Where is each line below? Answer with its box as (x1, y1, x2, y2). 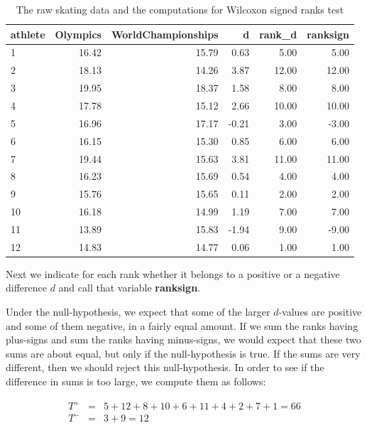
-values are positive (278, 304, 362, 319)
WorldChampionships (111, 26, 219, 41)
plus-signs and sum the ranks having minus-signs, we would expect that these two (6, 332, 361, 347)
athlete (11, 26, 45, 41)
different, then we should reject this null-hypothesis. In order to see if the (6, 360, 324, 375)
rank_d (259, 26, 297, 41)
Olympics (55, 26, 102, 41)
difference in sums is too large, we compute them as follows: (6, 373, 266, 388)
